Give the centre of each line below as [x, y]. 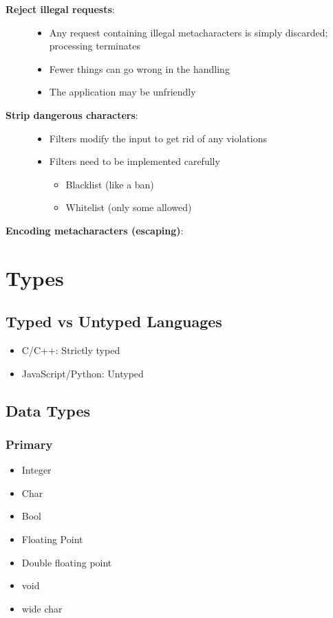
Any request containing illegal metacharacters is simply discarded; [189, 32]
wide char [42, 608]
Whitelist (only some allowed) [129, 207]
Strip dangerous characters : [72, 114]
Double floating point [67, 562]
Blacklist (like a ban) [110, 184]
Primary [29, 444]
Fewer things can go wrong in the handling [139, 68]
